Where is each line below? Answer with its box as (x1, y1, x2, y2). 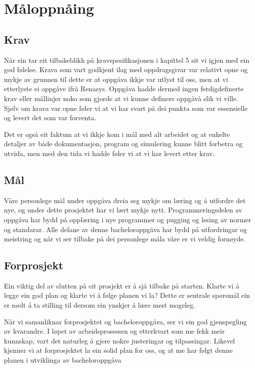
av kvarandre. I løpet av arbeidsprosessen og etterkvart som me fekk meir (4, 326, 225, 336)
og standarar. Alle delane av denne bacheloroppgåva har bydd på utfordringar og (4, 224, 247, 234)
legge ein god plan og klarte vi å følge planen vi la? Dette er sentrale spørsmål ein (4, 290, 250, 300)
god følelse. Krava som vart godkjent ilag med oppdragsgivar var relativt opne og (4, 64, 248, 75)
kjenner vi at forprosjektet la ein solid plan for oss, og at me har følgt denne (4, 345, 233, 355)
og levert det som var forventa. (4, 112, 97, 123)
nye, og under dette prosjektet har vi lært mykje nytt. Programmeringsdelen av (4, 205, 242, 215)
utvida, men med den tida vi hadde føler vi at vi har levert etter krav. (4, 148, 215, 158)
